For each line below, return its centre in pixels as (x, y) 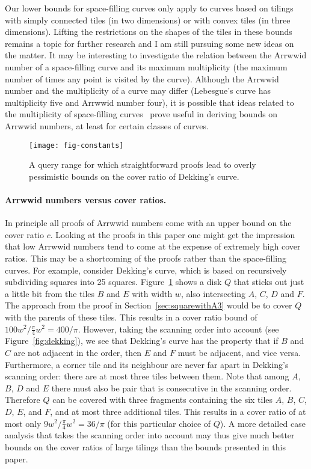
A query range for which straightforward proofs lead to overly (143, 164)
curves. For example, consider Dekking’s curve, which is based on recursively (146, 270)
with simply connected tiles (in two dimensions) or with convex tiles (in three (148, 20)
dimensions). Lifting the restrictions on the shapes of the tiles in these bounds (149, 32)
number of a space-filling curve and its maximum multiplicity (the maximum (146, 66)
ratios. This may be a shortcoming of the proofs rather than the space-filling (146, 258)
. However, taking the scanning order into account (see (178, 329)
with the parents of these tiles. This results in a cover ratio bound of (131, 317)
